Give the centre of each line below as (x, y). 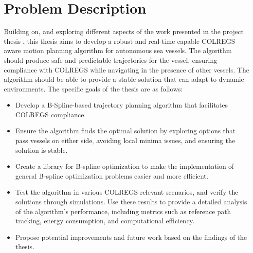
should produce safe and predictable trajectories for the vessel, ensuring (111, 60)
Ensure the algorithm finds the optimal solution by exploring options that (125, 131)
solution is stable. (41, 150)
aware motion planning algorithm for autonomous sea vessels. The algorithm (118, 50)
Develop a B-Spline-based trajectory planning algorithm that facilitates (122, 105)
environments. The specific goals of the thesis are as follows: (93, 88)
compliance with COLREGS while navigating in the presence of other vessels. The (126, 69)
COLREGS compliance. (51, 114)
